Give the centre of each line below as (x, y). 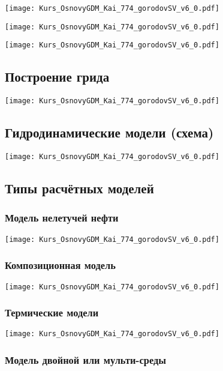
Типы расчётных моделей (79, 188)
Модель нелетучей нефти (62, 218)
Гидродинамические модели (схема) (109, 132)
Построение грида (57, 77)
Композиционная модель (60, 265)
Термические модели (52, 312)
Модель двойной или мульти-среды (86, 360)
